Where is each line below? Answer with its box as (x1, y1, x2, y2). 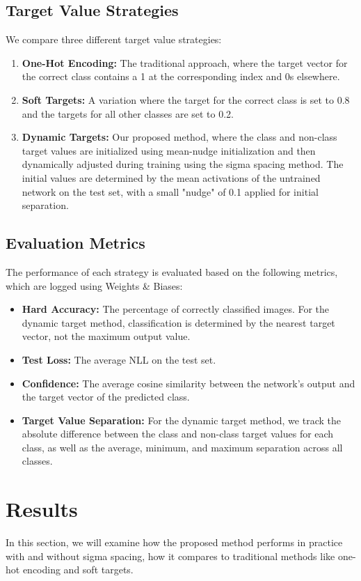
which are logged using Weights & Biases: (6, 278, 183, 293)
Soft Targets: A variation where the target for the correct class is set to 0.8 (22, 92, 350, 107)
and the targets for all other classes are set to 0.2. (22, 106, 234, 121)
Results (6, 495, 78, 523)
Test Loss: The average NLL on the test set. (22, 352, 216, 366)
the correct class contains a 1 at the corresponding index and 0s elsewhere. (22, 69, 340, 84)
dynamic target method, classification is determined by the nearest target (22, 315, 335, 330)
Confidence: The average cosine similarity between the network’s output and (22, 375, 355, 390)
